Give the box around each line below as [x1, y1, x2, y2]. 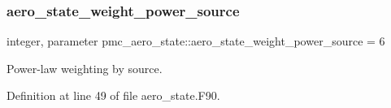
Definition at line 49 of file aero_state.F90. [7, 87, 220, 104]
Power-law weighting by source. [7, 59, 163, 76]
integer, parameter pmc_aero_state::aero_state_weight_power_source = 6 [7, 32, 385, 50]
